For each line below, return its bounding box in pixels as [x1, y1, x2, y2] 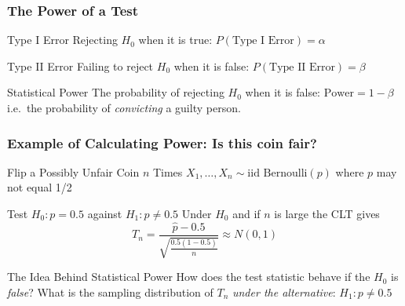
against [87, 206, 122, 221]
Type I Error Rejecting [7, 31, 118, 48]
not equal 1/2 [7, 179, 72, 195]
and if [232, 206, 261, 221]
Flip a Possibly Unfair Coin [7, 163, 140, 180]
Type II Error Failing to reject [7, 57, 154, 74]
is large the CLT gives [274, 206, 380, 221]
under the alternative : [232, 283, 336, 300]
